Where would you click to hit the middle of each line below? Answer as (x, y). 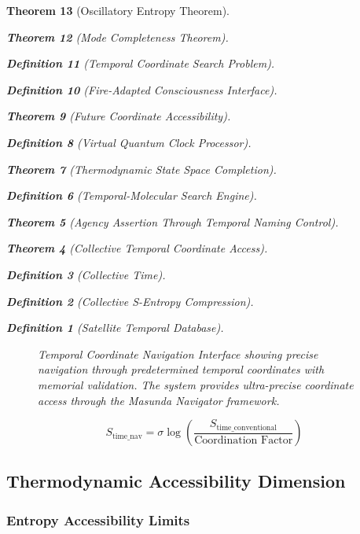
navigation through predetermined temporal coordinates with (181, 369)
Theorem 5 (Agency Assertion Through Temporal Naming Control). (173, 221)
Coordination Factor (244, 440)
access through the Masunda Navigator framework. (159, 400)
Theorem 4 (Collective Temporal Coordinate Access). (137, 248)
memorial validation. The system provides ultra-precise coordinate (196, 384)
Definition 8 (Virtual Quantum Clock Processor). (129, 142)
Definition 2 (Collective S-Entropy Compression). (130, 301)
